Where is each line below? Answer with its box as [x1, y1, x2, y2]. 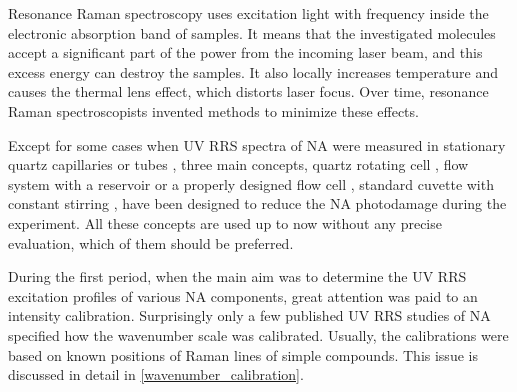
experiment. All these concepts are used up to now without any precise [8, 212, 442, 233]
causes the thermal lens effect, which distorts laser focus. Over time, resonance [8, 81, 489, 102]
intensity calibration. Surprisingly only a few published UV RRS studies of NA [8, 305, 491, 326]
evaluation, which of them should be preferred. [8, 232, 294, 253]
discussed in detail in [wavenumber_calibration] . [8, 364, 304, 385]
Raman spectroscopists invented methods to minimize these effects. [8, 100, 419, 121]
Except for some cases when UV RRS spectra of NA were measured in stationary [8, 134, 506, 155]
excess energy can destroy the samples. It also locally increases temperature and [8, 61, 498, 82]
